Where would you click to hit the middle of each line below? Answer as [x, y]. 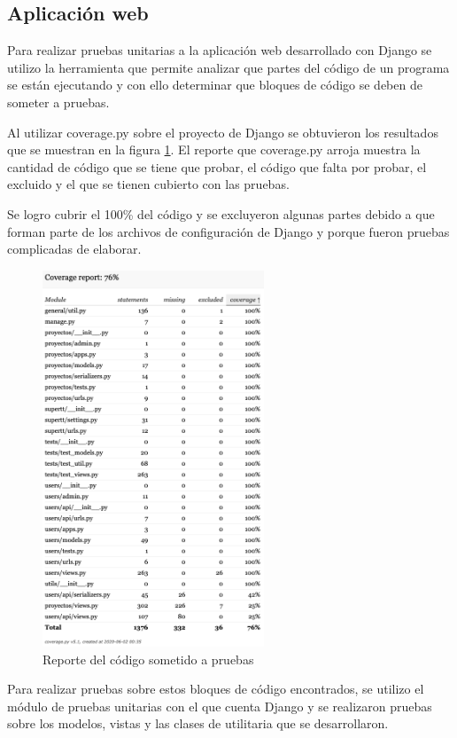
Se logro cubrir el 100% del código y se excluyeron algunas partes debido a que [221, 213]
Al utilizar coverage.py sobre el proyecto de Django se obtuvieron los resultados [223, 132]
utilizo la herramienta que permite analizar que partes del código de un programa [228, 67]
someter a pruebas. [58, 102]
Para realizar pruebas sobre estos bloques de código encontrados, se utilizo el [216, 689]
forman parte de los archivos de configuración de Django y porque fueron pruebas [228, 231]
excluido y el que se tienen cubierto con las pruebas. [148, 184]
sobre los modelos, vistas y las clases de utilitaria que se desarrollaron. [198, 723]
